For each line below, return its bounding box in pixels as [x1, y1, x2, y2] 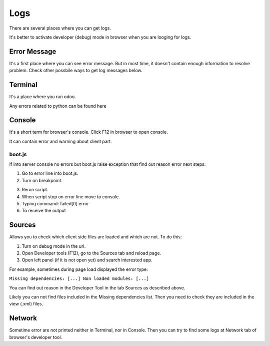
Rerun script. [21, 187, 48, 193]
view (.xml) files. [9, 301, 43, 307]
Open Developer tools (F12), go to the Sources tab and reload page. [21, 250, 161, 256]
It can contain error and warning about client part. [9, 138, 112, 144]
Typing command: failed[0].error [21, 200, 89, 206]
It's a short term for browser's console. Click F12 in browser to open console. [9, 129, 168, 135]
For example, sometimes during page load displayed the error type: [9, 266, 148, 272]
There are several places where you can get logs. [9, 25, 111, 31]
